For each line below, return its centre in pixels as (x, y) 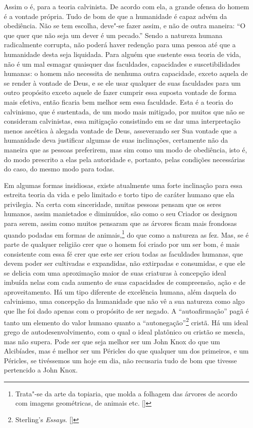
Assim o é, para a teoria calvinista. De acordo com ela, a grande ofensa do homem (126, 6)
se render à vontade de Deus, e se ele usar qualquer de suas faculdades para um (122, 83)
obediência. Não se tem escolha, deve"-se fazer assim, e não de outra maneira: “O (125, 26)
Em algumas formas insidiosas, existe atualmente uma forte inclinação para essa (123, 185)
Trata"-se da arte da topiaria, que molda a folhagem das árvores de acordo (126, 393)
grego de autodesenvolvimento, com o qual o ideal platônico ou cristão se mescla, (125, 331)
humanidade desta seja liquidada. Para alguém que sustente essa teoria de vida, (123, 54)
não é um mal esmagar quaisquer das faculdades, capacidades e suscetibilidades (122, 64)
